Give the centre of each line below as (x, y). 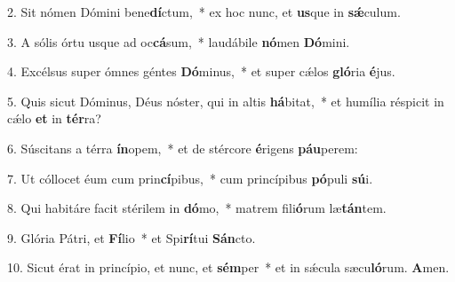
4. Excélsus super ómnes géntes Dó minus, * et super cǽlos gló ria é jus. (201, 71)
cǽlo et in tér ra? (54, 118)
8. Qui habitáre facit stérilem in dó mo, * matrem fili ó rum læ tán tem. (197, 208)
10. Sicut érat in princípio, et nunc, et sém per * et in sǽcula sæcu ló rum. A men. (228, 267)
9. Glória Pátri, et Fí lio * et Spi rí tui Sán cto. (132, 237)
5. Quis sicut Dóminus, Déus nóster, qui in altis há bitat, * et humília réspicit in (226, 101)
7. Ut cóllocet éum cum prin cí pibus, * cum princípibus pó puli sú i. (190, 178)
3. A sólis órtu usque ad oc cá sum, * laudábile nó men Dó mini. (179, 41)
